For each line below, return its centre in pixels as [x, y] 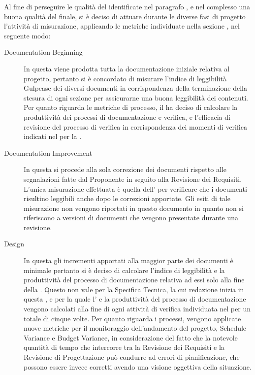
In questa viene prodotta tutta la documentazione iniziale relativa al [127, 68]
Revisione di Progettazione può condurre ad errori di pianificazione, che [132, 357]
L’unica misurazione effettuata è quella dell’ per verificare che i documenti [135, 188]
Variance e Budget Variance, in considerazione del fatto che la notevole [131, 337]
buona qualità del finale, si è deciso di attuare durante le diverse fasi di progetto [125, 16]
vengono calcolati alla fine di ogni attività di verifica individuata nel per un [137, 309]
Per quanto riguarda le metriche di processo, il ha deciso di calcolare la [131, 107]
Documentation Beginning [43, 52]
